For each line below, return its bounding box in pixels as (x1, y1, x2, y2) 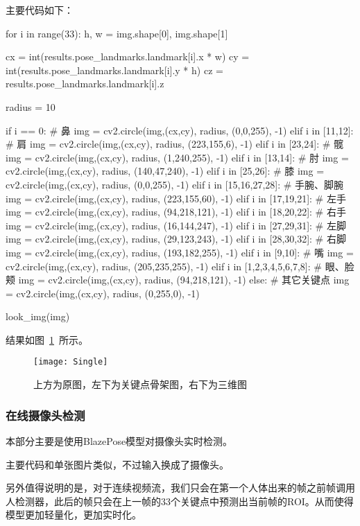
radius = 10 (6, 99, 55, 114)
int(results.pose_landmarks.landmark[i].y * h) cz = (6, 62, 223, 77)
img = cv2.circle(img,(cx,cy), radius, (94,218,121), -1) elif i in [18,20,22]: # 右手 (6, 204, 346, 219)
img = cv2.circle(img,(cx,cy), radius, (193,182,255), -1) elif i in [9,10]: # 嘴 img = (6, 245, 354, 259)
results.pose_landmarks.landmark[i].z (6, 76, 164, 91)
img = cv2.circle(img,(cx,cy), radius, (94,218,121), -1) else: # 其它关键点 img (18, 272, 350, 287)
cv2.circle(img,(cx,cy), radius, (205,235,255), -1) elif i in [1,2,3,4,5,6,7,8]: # (6, 258, 322, 273)
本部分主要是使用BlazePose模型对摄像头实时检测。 (6, 433, 233, 448)
